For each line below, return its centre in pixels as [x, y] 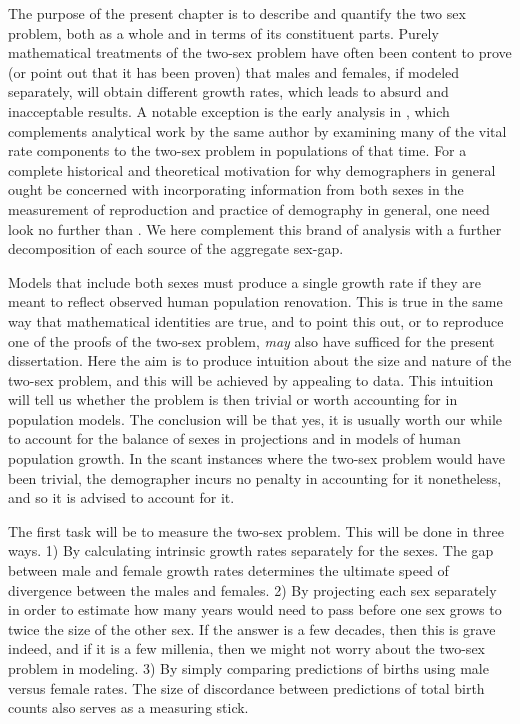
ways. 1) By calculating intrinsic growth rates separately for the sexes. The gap [251, 550]
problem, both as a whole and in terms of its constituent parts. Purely [223, 32]
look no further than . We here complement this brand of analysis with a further [255, 228]
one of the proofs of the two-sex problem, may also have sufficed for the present [251, 340]
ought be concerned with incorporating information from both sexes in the [236, 189]
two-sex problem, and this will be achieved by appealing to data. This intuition [251, 379]
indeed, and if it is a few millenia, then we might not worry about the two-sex [246, 648]
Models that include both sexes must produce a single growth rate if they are [245, 281]
